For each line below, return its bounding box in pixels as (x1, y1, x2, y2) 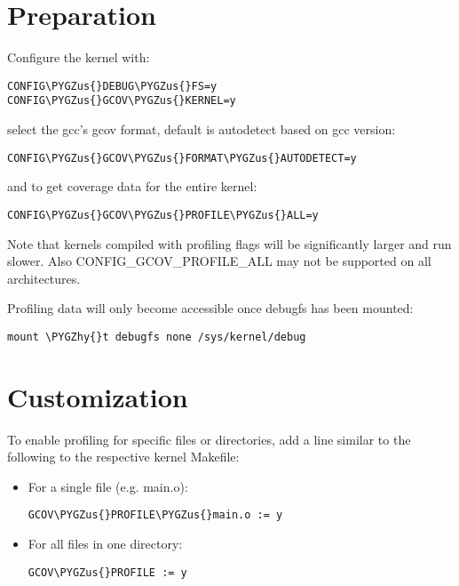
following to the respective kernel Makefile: (7, 447, 240, 466)
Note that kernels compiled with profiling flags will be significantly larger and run (7, 234, 452, 253)
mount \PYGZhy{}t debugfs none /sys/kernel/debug (7, 330, 306, 343)
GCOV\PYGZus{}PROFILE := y (28, 566, 187, 579)
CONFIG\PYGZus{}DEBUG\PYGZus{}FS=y (7, 79, 218, 92)
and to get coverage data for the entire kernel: (7, 177, 257, 196)
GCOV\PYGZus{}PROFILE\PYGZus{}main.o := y (28, 509, 283, 522)
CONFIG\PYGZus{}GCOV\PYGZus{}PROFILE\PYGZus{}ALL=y (7, 208, 319, 221)
